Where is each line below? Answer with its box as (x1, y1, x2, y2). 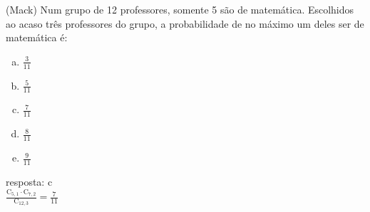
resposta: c (6, 174, 53, 189)
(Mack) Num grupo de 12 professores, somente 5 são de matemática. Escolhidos (6, 2, 354, 16)
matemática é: (6, 30, 68, 45)
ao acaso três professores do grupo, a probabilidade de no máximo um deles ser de (6, 16, 364, 31)
